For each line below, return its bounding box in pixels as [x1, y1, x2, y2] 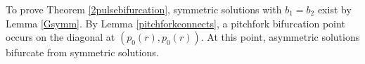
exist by [317, 2, 352, 16]
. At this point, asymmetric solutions [200, 30, 360, 44]
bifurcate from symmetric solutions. [6, 45, 159, 60]
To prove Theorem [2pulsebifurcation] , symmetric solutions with [6, 2, 282, 16]
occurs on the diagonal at [6, 30, 115, 44]
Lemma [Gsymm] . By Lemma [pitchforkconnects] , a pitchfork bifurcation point [6, 15, 345, 30]
